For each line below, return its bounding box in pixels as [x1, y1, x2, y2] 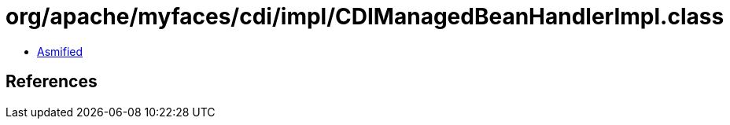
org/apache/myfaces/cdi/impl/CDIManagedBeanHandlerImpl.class [6, 3, 724, 30]
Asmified [37, 44, 83, 58]
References [6, 72, 98, 92]
